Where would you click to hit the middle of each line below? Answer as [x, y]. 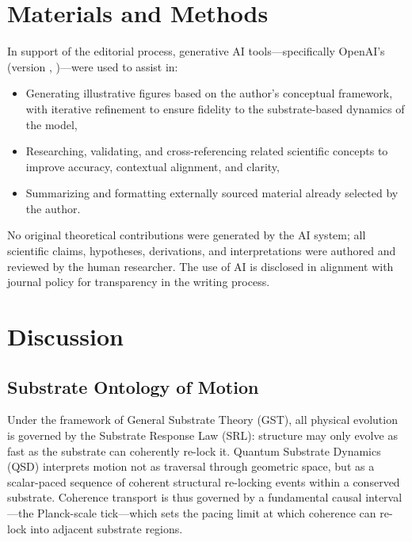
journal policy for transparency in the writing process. [139, 282]
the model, [51, 124]
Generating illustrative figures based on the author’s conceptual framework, [209, 93]
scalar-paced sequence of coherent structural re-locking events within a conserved [204, 481]
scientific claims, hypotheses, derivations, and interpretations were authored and [202, 251]
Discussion [65, 336]
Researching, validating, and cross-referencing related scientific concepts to [207, 151]
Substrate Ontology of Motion [133, 386]
